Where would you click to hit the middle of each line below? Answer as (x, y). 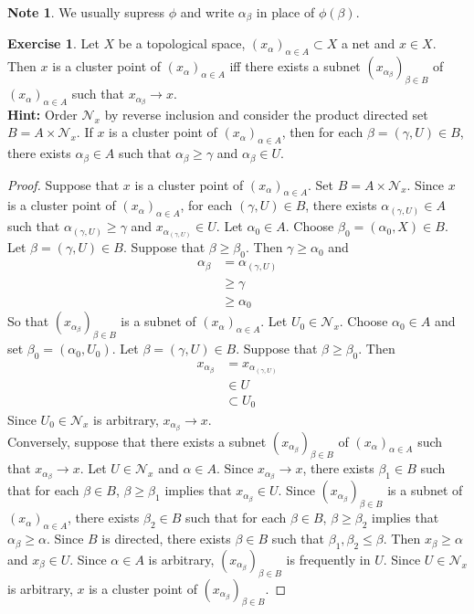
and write (207, 12)
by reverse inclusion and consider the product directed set (266, 114)
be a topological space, (182, 43)
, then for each (322, 132)
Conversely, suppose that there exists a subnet (137, 441)
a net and (368, 43)
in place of (285, 12)
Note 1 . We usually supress (86, 12)
